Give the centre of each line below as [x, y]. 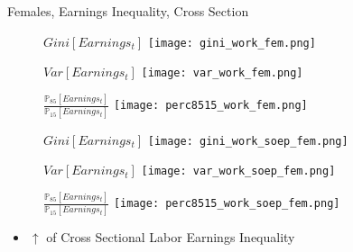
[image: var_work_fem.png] [222, 73]
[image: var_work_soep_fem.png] [238, 171]
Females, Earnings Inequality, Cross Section [128, 11]
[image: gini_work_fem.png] [232, 43]
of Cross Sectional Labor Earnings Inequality [171, 237]
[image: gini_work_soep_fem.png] [248, 141]
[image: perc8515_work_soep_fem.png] [227, 204]
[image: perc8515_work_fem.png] [210, 106]
